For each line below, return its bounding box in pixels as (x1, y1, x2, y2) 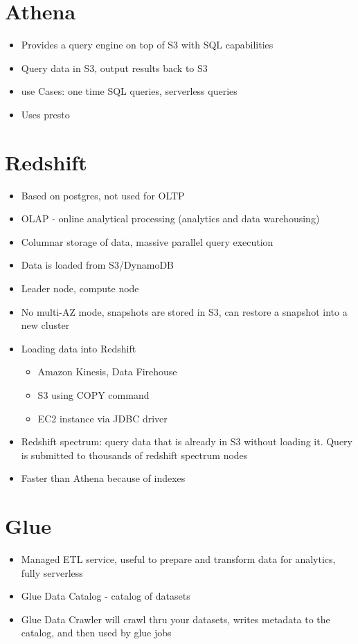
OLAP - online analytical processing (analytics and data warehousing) (21, 211, 320, 226)
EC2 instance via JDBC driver (37, 411, 168, 425)
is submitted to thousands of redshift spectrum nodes (21, 447, 248, 462)
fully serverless (21, 565, 83, 580)
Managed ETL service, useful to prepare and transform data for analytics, (21, 552, 336, 566)
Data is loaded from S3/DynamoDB (21, 258, 174, 272)
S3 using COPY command (37, 387, 150, 402)
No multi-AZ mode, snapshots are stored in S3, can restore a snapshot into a (21, 304, 348, 319)
